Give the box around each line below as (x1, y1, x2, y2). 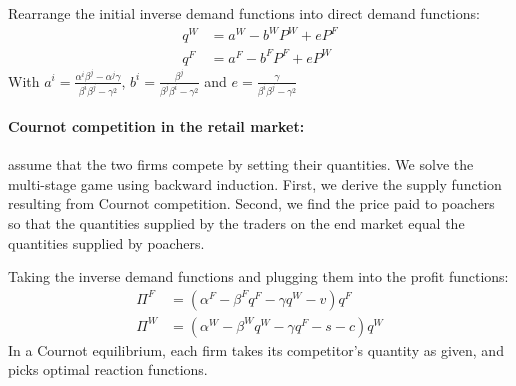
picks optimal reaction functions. (8, 359, 208, 380)
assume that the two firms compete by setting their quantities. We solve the (8, 154, 474, 175)
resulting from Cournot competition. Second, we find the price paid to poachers (8, 193, 495, 214)
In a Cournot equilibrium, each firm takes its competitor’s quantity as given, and (8, 339, 504, 360)
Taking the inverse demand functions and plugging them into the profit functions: (8, 266, 509, 287)
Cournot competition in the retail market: (8, 116, 305, 136)
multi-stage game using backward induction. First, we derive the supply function (8, 173, 502, 194)
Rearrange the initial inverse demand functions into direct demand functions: (8, 3, 480, 23)
